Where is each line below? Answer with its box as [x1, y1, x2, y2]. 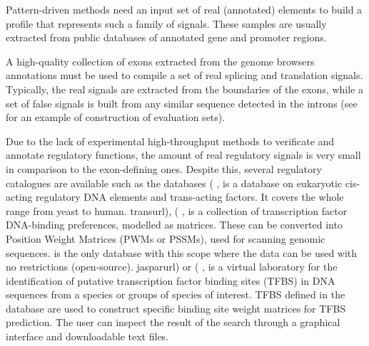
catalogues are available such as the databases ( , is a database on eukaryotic [6, 175, 343, 190]
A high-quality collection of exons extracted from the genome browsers [6, 53, 315, 68]
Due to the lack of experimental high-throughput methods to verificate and [6, 133, 335, 148]
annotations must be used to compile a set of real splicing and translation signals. [6, 68, 363, 83]
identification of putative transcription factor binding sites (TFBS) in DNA [6, 273, 335, 288]
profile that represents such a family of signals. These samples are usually [6, 16, 327, 31]
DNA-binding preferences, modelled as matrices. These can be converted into [6, 217, 343, 232]
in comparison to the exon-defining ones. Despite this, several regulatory [6, 161, 322, 176]
